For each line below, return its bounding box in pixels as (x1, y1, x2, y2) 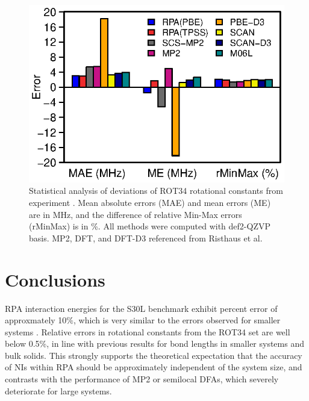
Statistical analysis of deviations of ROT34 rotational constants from (29, 184, 283, 197)
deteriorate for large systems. (5, 384, 112, 397)
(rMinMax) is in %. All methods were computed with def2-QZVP (29, 220, 270, 232)
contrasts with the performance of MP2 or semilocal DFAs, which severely (5, 373, 279, 385)
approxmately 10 (5, 314, 67, 326)
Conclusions (5, 267, 105, 291)
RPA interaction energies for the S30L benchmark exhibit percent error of (5, 302, 278, 314)
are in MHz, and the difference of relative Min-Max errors (29, 208, 242, 220)
